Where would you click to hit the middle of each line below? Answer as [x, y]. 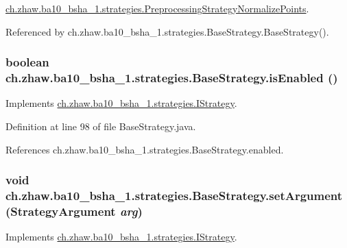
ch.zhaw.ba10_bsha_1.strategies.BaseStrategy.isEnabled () [172, 78]
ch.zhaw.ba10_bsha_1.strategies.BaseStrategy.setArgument [174, 195]
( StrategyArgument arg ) [74, 211]
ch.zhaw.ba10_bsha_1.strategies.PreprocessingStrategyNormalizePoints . [157, 8]
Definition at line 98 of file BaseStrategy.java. [101, 126]
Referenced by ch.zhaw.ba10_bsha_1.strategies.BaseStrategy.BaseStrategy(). [167, 31]
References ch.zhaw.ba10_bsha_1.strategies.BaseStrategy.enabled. [145, 149]
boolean [27, 62]
